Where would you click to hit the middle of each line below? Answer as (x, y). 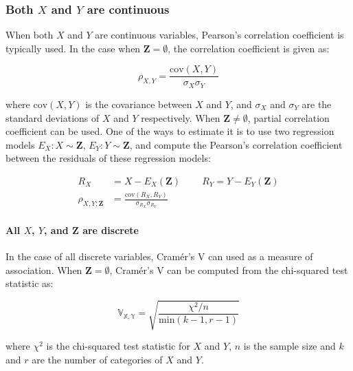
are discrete (111, 230)
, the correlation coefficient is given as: (249, 48)
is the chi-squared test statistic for (118, 346)
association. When (44, 269)
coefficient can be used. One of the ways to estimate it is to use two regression (170, 131)
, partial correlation (288, 117)
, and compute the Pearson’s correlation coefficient (236, 144)
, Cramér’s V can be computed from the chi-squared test (229, 269)
